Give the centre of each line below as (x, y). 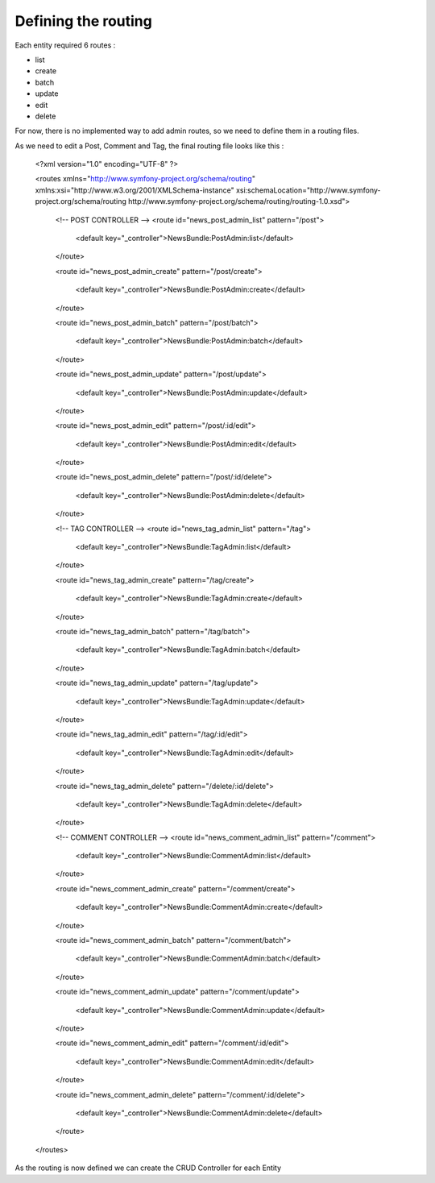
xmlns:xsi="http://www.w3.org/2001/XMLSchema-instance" (135, 190)
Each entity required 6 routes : (65, 45)
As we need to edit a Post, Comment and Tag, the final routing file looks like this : (149, 146)
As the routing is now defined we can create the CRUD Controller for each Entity (148, 1168)
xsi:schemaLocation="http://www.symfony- (309, 190)
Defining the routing (83, 21)
